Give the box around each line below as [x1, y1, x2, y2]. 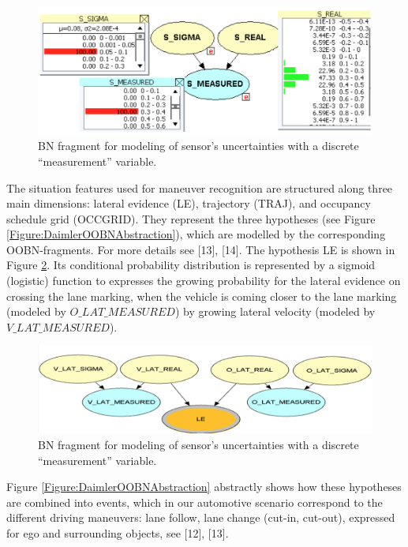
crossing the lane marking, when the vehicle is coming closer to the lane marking [6, 287, 397, 304]
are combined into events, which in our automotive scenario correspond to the [6, 493, 383, 510]
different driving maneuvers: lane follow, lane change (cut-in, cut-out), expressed [6, 509, 395, 526]
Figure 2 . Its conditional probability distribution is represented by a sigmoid [6, 257, 376, 273]
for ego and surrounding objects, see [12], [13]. [6, 524, 229, 541]
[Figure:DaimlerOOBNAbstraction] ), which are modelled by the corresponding [6, 226, 386, 242]
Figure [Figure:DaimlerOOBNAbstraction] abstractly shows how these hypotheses [6, 478, 402, 495]
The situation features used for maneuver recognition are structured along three [6, 179, 393, 196]
